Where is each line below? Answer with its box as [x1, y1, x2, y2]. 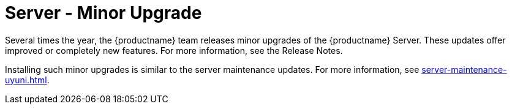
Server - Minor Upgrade [5, 2, 202, 23]
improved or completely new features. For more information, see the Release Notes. [5, 45, 343, 56]
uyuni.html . [5, 74, 50, 85]
